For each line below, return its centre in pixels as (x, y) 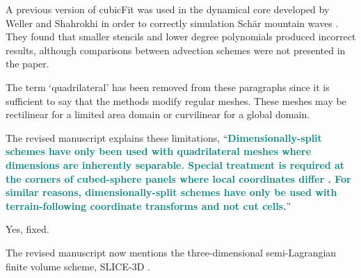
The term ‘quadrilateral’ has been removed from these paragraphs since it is (168, 87)
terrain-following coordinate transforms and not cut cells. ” (149, 205)
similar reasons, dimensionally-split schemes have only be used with (171, 192)
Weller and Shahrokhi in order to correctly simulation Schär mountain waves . (172, 23)
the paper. (27, 64)
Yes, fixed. (27, 229)
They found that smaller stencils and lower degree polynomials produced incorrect (181, 36)
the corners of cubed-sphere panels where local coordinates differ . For (178, 178)
